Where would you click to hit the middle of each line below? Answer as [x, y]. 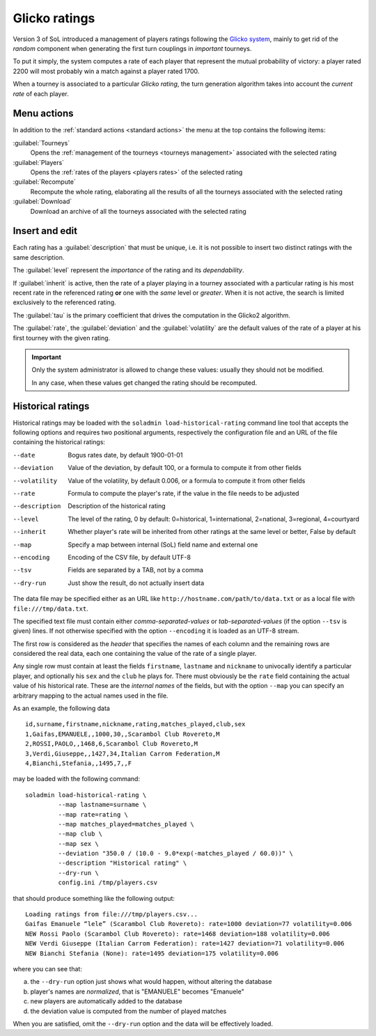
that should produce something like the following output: [94, 898]
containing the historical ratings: [59, 442]
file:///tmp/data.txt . [50, 609]
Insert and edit [45, 231]
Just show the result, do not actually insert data [136, 583]
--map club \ [80, 834]
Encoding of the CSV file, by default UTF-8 [130, 557]
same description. [39, 257]
